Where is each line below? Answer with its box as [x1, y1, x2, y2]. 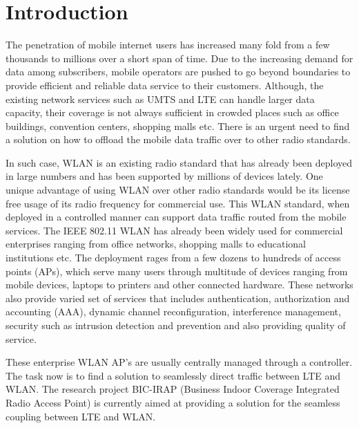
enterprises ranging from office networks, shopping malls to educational [6, 236, 306, 251]
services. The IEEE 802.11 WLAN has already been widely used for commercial [6, 223, 343, 237]
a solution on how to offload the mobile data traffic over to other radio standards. [6, 132, 351, 147]
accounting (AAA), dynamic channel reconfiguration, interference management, [6, 304, 341, 319]
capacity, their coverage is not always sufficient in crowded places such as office [6, 105, 339, 120]
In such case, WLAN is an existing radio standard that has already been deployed [6, 155, 353, 169]
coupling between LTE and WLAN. [6, 409, 156, 423]
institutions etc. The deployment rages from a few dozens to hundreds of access [6, 250, 341, 265]
